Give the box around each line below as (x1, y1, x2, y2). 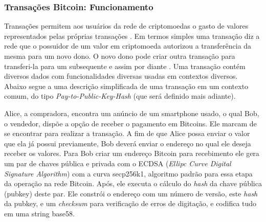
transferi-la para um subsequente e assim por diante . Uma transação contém (4, 60, 246, 71)
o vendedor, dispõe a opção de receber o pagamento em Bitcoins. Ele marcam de (4, 118, 257, 128)
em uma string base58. (4, 208, 75, 218)
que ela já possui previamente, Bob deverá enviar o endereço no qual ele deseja (4, 138, 251, 148)
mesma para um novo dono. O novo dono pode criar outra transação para (4, 51, 235, 61)
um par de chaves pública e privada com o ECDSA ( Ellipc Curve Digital (4, 158, 231, 168)
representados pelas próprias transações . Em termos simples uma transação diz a (4, 30, 260, 41)
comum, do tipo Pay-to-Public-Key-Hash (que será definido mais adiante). (4, 91, 236, 101)
